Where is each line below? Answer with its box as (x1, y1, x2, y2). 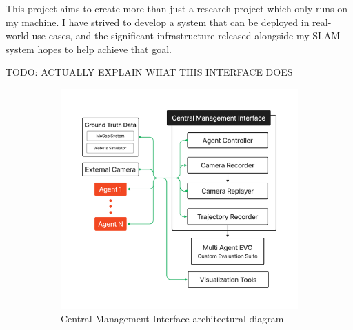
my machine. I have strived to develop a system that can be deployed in (6, 14, 310, 29)
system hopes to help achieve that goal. (6, 41, 172, 56)
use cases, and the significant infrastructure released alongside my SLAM (32, 28, 341, 43)
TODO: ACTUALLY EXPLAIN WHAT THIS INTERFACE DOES (6, 65, 293, 79)
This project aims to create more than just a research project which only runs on (6, 1, 348, 15)
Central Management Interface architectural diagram (61, 311, 284, 326)
